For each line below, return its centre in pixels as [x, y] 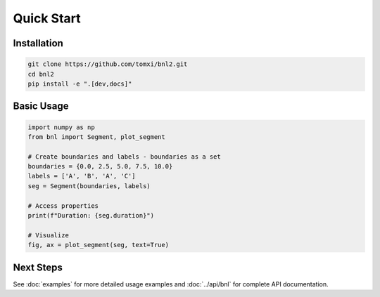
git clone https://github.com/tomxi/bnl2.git [108, 64]
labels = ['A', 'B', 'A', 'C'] [82, 176]
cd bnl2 [41, 74]
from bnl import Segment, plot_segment [96, 137]
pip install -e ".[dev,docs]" [80, 84]
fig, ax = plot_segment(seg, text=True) [98, 245]
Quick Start [47, 18]
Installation [38, 43]
